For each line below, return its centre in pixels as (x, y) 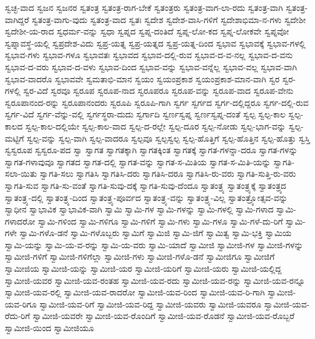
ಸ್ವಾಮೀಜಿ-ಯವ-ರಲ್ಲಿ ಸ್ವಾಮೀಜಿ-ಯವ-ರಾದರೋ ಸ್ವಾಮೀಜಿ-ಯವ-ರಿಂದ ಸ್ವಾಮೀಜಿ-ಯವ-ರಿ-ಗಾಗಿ (135, 292)
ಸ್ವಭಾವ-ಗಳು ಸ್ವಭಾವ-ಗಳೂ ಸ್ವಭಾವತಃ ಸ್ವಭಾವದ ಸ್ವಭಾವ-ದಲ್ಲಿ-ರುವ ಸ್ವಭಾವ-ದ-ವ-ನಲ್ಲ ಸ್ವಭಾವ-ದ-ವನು (149, 55)
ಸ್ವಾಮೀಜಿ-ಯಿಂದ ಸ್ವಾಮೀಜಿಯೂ (49, 328)
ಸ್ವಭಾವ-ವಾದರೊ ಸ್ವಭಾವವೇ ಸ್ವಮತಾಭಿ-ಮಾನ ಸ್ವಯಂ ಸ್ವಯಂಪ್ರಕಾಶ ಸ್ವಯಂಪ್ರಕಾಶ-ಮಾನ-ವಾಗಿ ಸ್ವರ (142, 78)
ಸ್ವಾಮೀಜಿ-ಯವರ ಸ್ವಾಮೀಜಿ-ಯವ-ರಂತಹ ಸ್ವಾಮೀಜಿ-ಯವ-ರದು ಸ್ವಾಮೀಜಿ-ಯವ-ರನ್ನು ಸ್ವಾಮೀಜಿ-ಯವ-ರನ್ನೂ (155, 280)
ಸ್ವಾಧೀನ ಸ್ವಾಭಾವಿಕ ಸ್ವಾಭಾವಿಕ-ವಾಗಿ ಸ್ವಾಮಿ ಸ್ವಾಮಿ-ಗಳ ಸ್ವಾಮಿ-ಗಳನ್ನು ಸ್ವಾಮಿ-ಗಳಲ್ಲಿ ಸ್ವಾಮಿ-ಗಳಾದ (139, 209)
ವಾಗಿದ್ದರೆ (17, 19)
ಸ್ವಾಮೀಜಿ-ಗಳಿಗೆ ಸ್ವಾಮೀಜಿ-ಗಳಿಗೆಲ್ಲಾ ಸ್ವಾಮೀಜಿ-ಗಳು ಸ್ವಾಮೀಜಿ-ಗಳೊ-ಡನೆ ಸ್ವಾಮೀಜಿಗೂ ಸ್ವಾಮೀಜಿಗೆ (140, 256)
